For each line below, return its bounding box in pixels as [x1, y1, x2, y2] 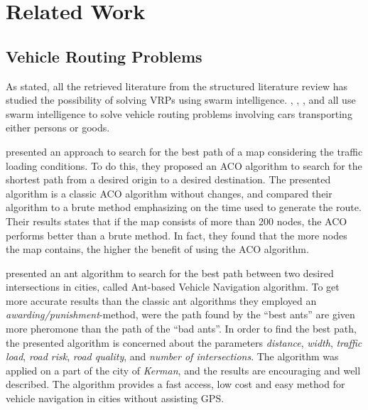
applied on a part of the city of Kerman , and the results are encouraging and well [6, 362, 361, 377]
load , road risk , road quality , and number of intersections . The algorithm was [6, 349, 339, 364]
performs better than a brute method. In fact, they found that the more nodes [6, 227, 347, 242]
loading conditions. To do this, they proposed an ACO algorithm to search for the [6, 158, 362, 173]
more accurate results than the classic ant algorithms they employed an [6, 293, 317, 308]
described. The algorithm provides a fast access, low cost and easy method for [6, 377, 345, 392]
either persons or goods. [6, 120, 110, 135]
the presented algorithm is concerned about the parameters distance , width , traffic [6, 335, 362, 350]
